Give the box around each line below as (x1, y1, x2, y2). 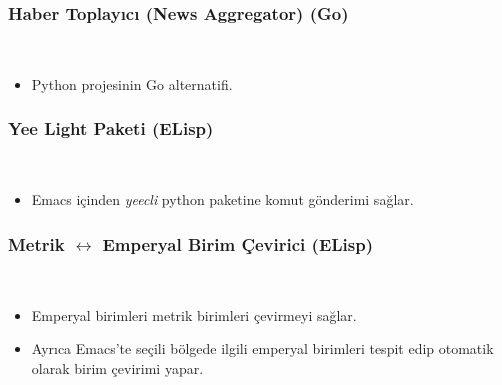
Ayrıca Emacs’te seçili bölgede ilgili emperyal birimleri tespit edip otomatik (31, 338, 494, 359)
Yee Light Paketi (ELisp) (8, 116, 214, 141)
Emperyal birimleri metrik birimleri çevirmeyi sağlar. (31, 304, 357, 325)
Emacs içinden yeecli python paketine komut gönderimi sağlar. (31, 189, 414, 210)
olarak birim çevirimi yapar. (31, 357, 204, 378)
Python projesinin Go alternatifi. (31, 73, 233, 94)
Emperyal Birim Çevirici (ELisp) (102, 231, 373, 256)
